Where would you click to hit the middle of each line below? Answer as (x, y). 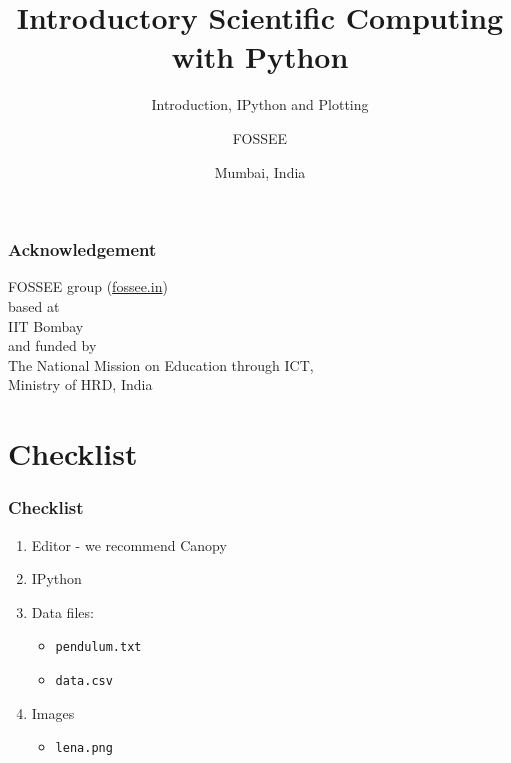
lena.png (84, 748)
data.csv (84, 680)
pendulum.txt (98, 647)
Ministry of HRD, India (80, 384)
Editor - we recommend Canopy (129, 544)
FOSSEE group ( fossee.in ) (88, 286)
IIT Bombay (46, 325)
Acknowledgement (82, 249)
